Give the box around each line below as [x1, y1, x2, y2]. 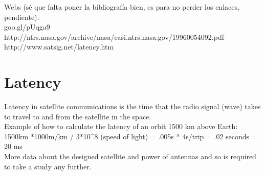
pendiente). [4, 11, 39, 22]
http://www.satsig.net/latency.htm [4, 41, 114, 52]
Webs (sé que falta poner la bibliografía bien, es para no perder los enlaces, [4, 2, 239, 12]
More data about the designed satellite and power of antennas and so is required [4, 151, 256, 162]
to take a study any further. [4, 161, 92, 171]
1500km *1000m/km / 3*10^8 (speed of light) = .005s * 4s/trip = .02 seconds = [4, 131, 257, 141]
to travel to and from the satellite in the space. [4, 111, 151, 121]
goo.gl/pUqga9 [4, 21, 50, 32]
